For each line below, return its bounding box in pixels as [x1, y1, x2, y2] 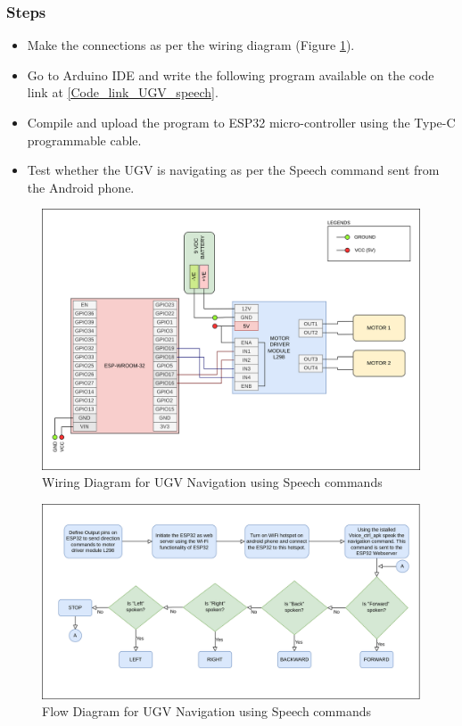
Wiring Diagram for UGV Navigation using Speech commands [42, 473, 383, 491]
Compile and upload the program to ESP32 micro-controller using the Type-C [27, 113, 456, 131]
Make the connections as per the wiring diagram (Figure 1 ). [27, 36, 355, 54]
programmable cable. [27, 130, 142, 149]
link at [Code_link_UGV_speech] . [27, 83, 219, 102]
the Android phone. [27, 177, 135, 196]
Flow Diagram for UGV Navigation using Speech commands [42, 702, 371, 721]
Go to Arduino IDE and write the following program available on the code [27, 65, 434, 84]
